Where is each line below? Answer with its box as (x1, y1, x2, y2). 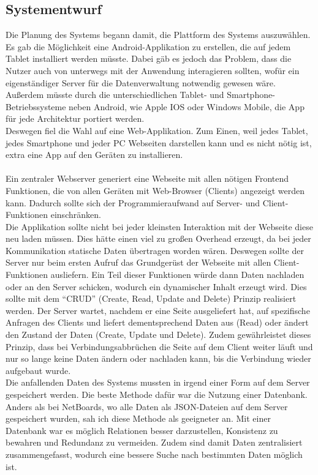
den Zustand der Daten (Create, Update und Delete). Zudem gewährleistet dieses (6, 328, 311, 341)
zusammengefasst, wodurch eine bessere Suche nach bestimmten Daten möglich (6, 447, 303, 460)
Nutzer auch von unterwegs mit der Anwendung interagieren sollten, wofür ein (6, 64, 300, 77)
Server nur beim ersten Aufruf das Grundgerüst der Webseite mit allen (6, 256, 271, 269)
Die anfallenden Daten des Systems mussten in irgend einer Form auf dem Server (6, 376, 310, 389)
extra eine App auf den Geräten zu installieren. (6, 148, 183, 161)
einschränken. (50, 208, 101, 221)
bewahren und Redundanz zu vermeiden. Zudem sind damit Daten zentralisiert (6, 436, 303, 449)
